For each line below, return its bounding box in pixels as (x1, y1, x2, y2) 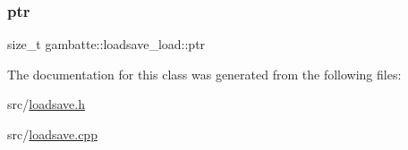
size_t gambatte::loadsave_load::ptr (7, 35, 206, 54)
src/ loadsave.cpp (7, 125, 98, 143)
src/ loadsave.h (7, 95, 85, 113)
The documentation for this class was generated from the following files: (7, 64, 402, 83)
